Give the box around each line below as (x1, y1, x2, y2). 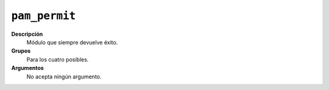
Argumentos (11, 64, 44, 72)
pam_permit (11, 9, 76, 22)
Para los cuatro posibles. (26, 55, 89, 63)
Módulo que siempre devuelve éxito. (26, 38, 118, 46)
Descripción (11, 30, 43, 38)
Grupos (11, 47, 31, 55)
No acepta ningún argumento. (26, 73, 102, 80)
